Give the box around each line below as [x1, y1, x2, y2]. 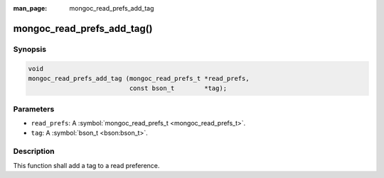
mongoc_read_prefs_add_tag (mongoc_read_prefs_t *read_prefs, [28, 74, 250, 82]
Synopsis [13, 44, 46, 54]
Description [13, 146, 55, 156]
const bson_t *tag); [129, 84, 228, 92]
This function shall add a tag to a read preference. [13, 161, 160, 169]
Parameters [13, 104, 55, 113]
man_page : [13, 4, 48, 12]
